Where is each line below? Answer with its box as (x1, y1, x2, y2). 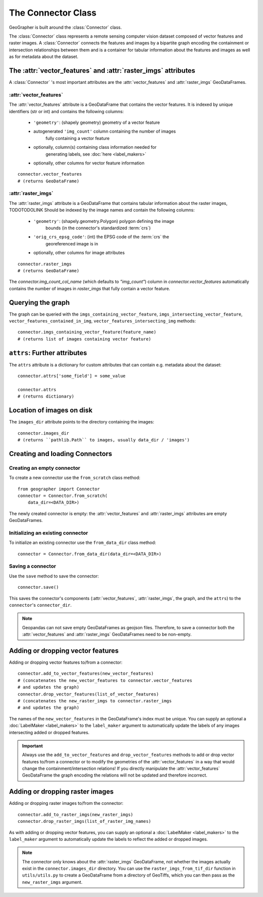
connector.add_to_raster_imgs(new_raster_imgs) (18, 812, 133, 817)
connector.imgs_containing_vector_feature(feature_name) (18, 329, 157, 335)
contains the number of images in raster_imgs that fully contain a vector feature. (9, 285, 170, 291)
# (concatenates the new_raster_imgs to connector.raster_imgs (18, 698, 172, 703)
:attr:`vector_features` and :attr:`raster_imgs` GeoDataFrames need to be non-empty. (22, 632, 192, 638)
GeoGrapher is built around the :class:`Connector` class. (9, 24, 122, 30)
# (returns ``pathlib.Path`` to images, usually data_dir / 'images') (18, 437, 190, 442)
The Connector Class (9, 7, 97, 18)
